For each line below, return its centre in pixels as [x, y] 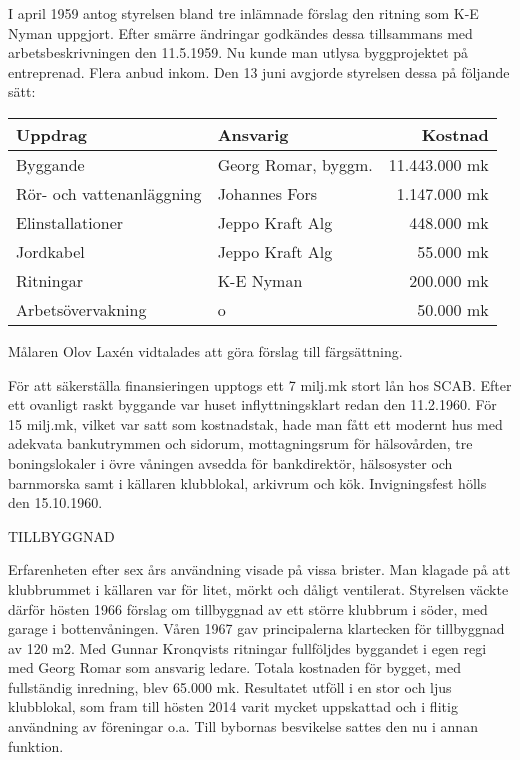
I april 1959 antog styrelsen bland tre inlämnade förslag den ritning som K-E [243, 13]
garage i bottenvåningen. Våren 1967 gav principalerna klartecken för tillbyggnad [256, 628]
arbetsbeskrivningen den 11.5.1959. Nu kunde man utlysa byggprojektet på [238, 52]
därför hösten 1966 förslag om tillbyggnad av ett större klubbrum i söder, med [248, 608]
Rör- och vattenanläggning [109, 193]
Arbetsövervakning [81, 309]
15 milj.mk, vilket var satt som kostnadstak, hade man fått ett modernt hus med [255, 423]
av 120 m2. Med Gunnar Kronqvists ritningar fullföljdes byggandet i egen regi [247, 647]
